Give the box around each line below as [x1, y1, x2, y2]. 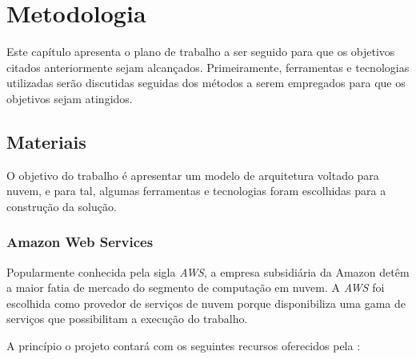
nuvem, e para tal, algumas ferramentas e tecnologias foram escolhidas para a [6, 182, 386, 199]
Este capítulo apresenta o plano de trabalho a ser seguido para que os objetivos [6, 43, 395, 60]
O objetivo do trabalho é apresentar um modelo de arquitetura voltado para [6, 166, 379, 183]
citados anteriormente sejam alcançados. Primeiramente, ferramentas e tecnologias [6, 58, 410, 75]
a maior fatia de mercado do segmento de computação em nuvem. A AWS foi [6, 279, 385, 296]
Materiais [6, 129, 86, 154]
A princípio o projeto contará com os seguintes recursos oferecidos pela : [6, 337, 361, 354]
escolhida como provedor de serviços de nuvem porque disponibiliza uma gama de [6, 294, 406, 311]
